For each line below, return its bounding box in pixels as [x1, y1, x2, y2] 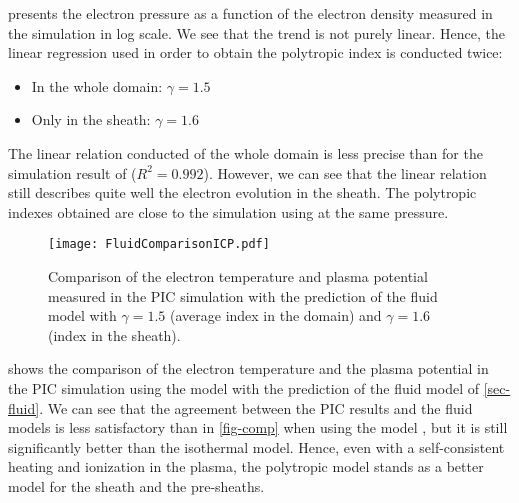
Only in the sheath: [31, 109, 151, 130]
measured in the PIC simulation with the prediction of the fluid [48, 285, 438, 306]
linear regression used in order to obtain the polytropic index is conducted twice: [8, 42, 503, 63]
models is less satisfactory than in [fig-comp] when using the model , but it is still [8, 417, 508, 438]
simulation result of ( [8, 162, 137, 183]
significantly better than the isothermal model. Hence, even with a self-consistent [8, 436, 505, 457]
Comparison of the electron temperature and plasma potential [48, 266, 428, 286]
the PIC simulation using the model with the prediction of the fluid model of [8, 377, 479, 398]
